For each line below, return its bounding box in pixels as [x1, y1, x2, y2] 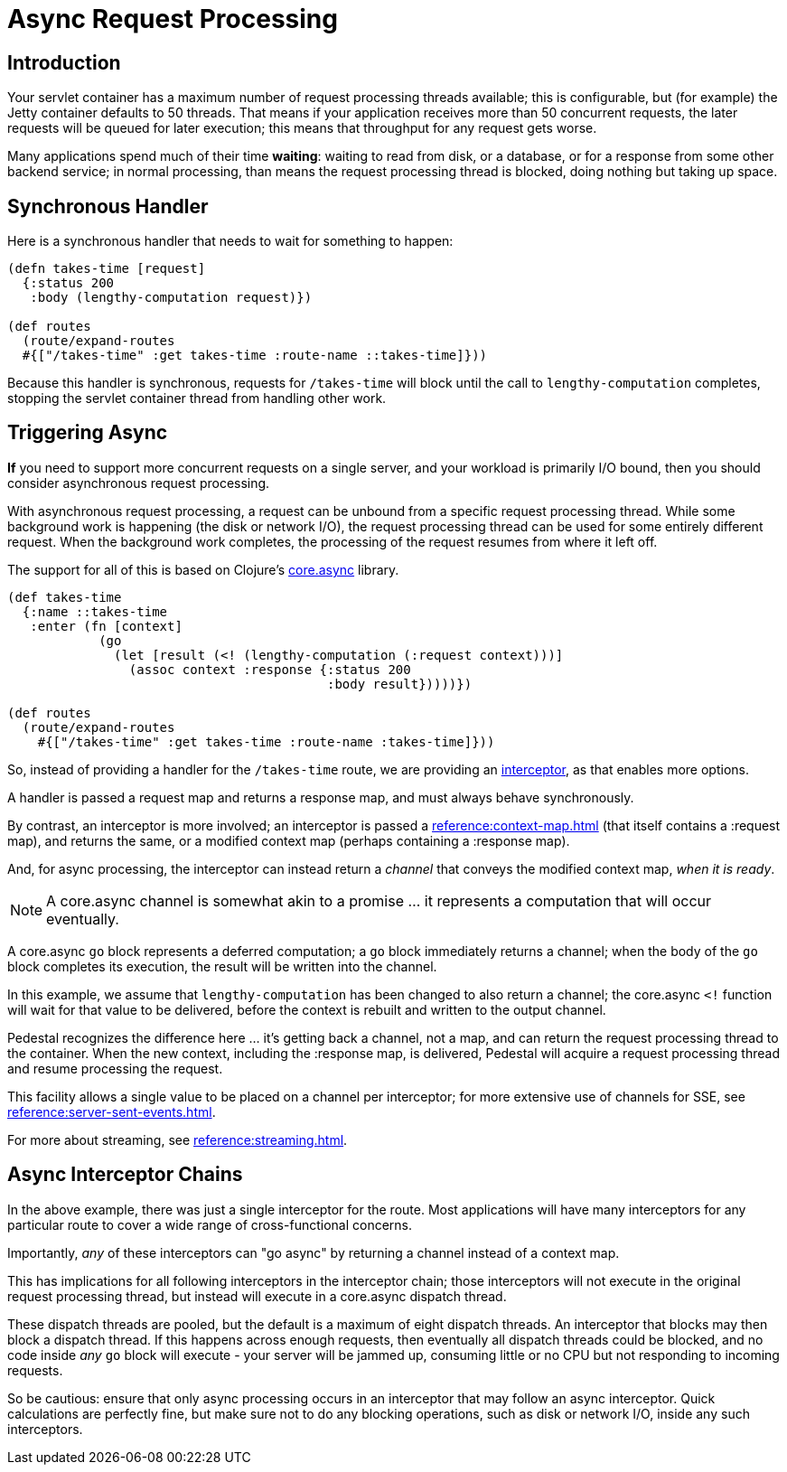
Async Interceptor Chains [7, 1163, 243, 1186]
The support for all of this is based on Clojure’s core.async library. [7, 561, 399, 577]
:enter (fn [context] [30, 618, 183, 633]
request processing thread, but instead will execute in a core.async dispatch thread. [7, 1288, 507, 1304]
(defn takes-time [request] [7, 261, 206, 277]
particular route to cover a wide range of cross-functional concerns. [7, 1216, 413, 1233]
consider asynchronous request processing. [7, 474, 270, 491]
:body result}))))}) [327, 676, 473, 691]
